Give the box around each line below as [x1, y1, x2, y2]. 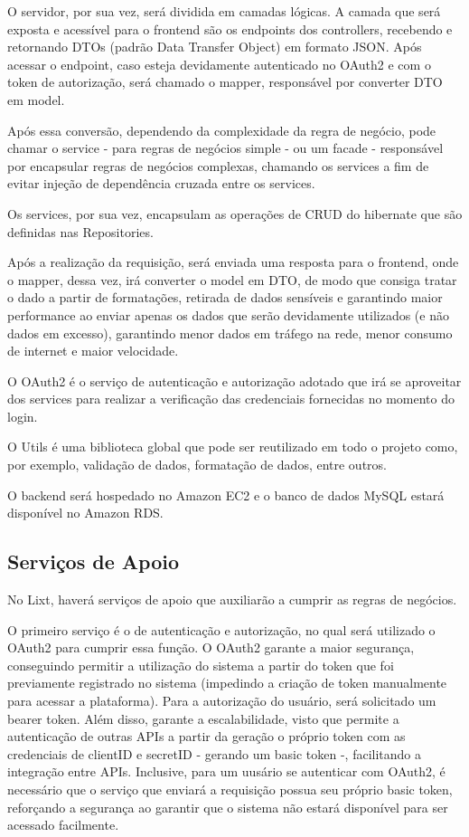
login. [7, 406, 38, 425]
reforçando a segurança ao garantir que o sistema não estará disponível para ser [7, 797, 448, 816]
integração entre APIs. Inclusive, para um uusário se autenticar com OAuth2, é [7, 762, 446, 781]
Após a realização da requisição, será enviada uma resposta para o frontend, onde [7, 252, 459, 271]
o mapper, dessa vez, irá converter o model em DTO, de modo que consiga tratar [7, 270, 457, 289]
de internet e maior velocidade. [7, 341, 179, 360]
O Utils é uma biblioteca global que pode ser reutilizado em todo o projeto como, [7, 437, 458, 456]
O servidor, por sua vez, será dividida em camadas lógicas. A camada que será [7, 2, 441, 20]
